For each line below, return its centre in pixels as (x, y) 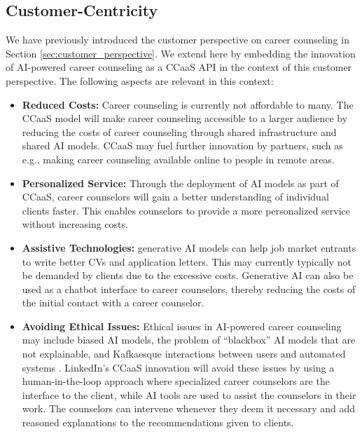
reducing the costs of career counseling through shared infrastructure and (179, 131)
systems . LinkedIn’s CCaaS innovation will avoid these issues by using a (178, 367)
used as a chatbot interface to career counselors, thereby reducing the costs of (189, 289)
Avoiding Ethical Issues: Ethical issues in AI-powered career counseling (182, 326)
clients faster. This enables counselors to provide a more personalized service (186, 210)
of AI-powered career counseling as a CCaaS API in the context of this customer (179, 67)
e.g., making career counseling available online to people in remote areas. (178, 159)
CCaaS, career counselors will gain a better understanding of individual (175, 197)
